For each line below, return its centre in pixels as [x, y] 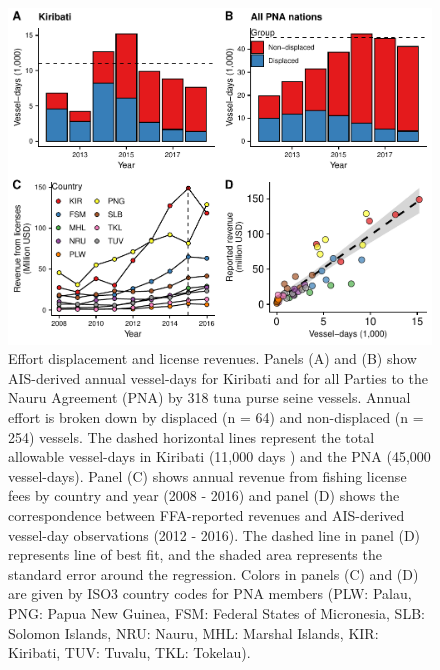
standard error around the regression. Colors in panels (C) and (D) [213, 573]
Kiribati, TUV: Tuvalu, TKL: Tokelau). [129, 652]
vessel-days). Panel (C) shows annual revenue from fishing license [207, 475]
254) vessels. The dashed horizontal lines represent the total [191, 436]
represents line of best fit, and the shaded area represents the [195, 554]
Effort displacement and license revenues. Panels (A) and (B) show [212, 358]
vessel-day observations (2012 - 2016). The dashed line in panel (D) [214, 534]
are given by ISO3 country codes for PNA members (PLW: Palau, [210, 593]
